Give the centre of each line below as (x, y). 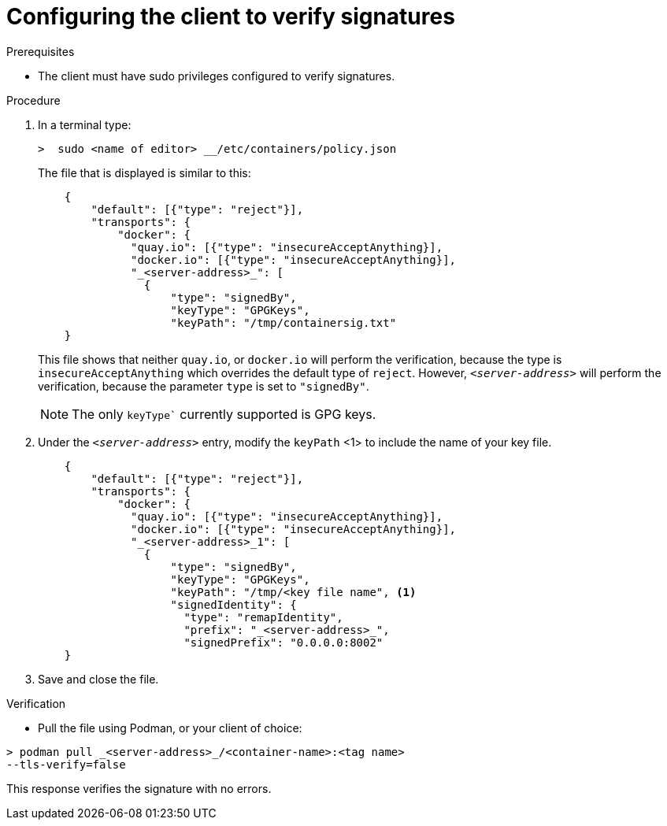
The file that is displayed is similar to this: (145, 172)
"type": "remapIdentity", (263, 617)
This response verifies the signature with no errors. (139, 788)
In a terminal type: (85, 124)
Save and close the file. (98, 679)
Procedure (33, 100)
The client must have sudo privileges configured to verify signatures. (217, 76)
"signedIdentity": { (233, 604)
